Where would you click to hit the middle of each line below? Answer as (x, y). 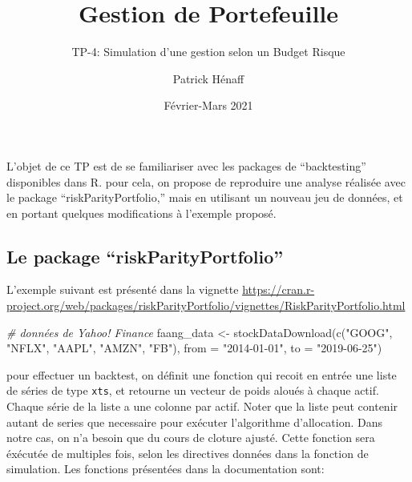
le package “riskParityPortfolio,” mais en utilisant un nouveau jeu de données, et (205, 197)
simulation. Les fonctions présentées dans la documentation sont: (166, 469)
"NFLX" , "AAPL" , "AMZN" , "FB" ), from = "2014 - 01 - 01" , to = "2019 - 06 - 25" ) (194, 348)
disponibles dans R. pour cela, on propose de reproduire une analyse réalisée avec (206, 181)
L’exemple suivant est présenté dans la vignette (123, 289)
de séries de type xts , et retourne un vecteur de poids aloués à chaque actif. (193, 390)
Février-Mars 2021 (208, 105)
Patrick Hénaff (208, 78)
